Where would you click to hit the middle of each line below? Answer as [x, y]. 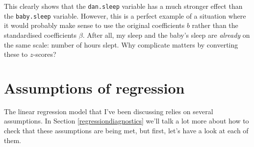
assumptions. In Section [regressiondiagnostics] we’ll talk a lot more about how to [127, 121]
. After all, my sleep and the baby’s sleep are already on [166, 35]
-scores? [45, 54]
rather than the [215, 25]
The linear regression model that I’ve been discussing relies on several [109, 111]
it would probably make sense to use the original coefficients [94, 25]
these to [16, 54]
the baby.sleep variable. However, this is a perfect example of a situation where [125, 15]
